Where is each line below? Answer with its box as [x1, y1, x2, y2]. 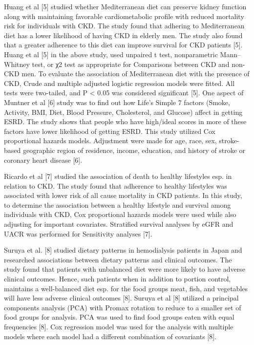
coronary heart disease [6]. [4, 154, 83, 165]
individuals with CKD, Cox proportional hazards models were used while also [4, 209, 236, 219]
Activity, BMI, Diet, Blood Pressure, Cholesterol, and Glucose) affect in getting [4, 107, 243, 117]
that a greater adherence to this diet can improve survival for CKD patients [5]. [4, 40, 243, 50]
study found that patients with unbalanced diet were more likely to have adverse [4, 264, 245, 274]
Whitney [4, 59, 30, 69]
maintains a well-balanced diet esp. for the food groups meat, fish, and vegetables [4, 283, 248, 293]
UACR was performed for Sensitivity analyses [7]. [4, 228, 152, 238]
